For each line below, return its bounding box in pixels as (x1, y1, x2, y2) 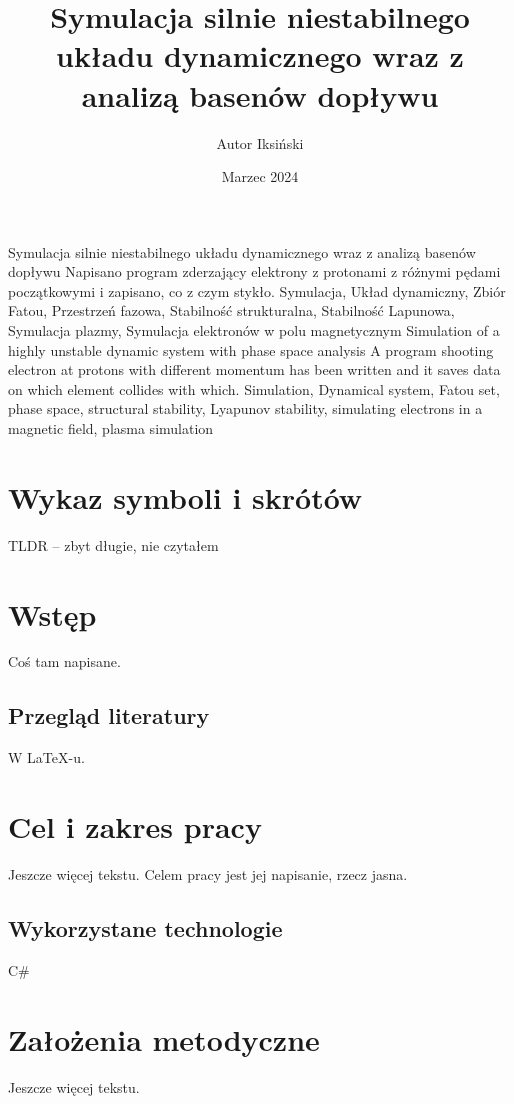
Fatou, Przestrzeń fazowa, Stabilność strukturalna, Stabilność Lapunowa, (8, 300, 455, 321)
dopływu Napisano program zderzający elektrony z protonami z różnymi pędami (8, 261, 501, 282)
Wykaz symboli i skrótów (8, 476, 363, 517)
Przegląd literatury (8, 700, 210, 731)
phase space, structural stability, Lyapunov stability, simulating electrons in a (8, 398, 483, 419)
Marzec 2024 (221, 166, 299, 187)
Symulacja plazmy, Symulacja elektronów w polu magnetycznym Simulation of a (8, 320, 500, 341)
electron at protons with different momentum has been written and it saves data (8, 359, 501, 380)
